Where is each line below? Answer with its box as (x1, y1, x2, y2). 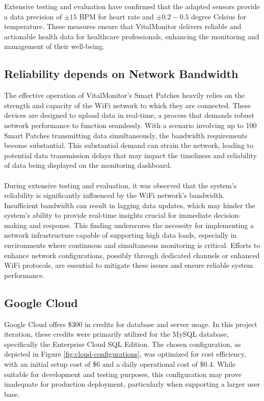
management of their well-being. (4, 41, 104, 52)
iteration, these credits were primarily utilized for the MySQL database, (4, 329, 229, 339)
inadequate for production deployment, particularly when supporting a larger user (4, 379, 260, 389)
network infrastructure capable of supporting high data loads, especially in (4, 230, 237, 240)
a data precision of (4, 11, 62, 21)
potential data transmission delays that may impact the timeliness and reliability (4, 149, 257, 160)
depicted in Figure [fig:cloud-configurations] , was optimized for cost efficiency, (4, 348, 246, 359)
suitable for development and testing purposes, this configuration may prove (4, 368, 242, 379)
